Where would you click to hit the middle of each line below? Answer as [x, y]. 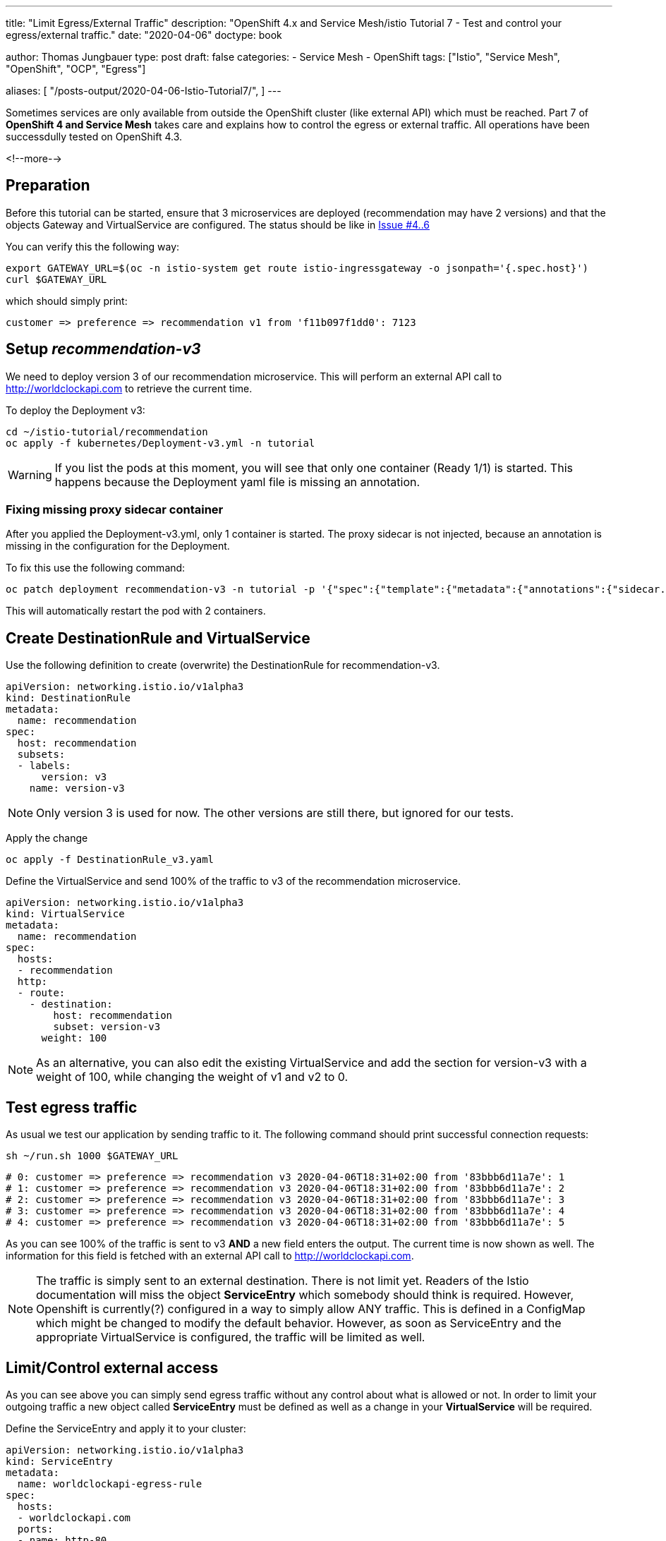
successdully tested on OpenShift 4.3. [94, 137]
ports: [35, 1529]
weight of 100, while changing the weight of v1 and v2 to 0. [192, 1077]
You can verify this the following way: [93, 246]
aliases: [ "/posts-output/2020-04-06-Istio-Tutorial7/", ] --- [144, 91]
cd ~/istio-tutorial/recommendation [107, 431]
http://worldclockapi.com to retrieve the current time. [129, 388]
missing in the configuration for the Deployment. [118, 546]
